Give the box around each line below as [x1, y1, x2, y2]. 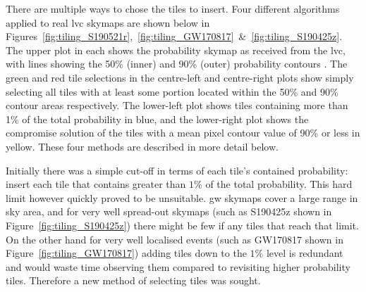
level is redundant [266, 246, 343, 260]
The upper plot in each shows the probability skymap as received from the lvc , [6, 42, 346, 57]
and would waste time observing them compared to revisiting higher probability [6, 259, 350, 274]
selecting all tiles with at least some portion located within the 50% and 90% [6, 84, 338, 99]
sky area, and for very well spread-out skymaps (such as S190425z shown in [6, 204, 332, 219]
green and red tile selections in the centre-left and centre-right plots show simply [6, 70, 354, 84]
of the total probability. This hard [205, 177, 353, 191]
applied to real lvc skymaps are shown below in [6, 15, 210, 30]
